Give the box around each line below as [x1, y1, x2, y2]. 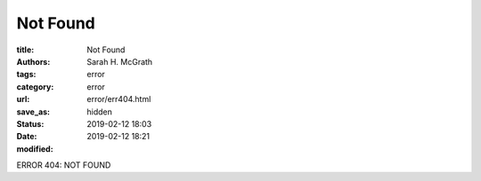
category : [16, 81, 54, 92]
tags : [16, 69, 37, 80]
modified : [16, 143, 53, 154]
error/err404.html [86, 94, 151, 105]
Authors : [16, 56, 51, 67]
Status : [16, 118, 45, 129]
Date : [16, 131, 37, 142]
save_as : [16, 106, 51, 117]
